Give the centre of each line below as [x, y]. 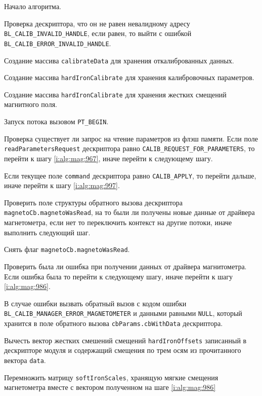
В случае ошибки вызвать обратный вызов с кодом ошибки [95, 303]
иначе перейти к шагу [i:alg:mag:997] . [62, 185]
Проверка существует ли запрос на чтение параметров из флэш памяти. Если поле [131, 138]
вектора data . [25, 360]
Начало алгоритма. [33, 6]
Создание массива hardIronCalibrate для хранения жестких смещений [115, 94]
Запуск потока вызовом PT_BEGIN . [56, 121]
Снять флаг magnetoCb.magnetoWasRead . [67, 249]
